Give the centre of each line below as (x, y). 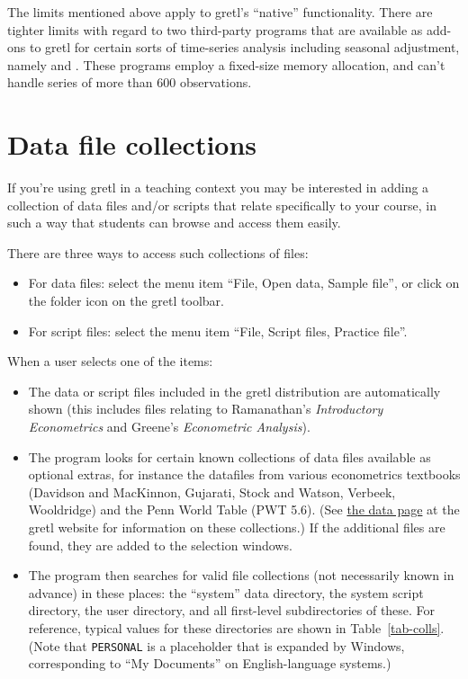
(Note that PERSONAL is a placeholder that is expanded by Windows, (216, 645)
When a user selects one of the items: (110, 361)
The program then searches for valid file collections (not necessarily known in (241, 575)
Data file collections (132, 144)
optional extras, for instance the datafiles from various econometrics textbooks (244, 474)
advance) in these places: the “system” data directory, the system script (226, 592)
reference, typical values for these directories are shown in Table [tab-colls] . (236, 627)
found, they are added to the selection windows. (160, 545)
